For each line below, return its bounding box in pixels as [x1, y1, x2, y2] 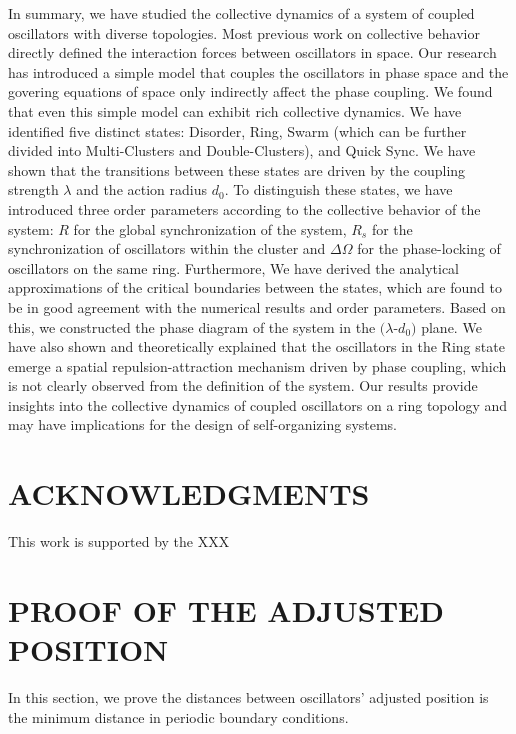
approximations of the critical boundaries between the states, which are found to [8, 277, 502, 298]
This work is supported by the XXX [8, 531, 230, 552]
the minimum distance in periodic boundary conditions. [8, 706, 349, 727]
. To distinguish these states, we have [224, 179, 453, 200]
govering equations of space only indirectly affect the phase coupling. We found [8, 81, 493, 102]
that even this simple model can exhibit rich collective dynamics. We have [8, 100, 462, 121]
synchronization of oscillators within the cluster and [8, 238, 326, 259]
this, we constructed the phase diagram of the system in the [8, 316, 376, 337]
